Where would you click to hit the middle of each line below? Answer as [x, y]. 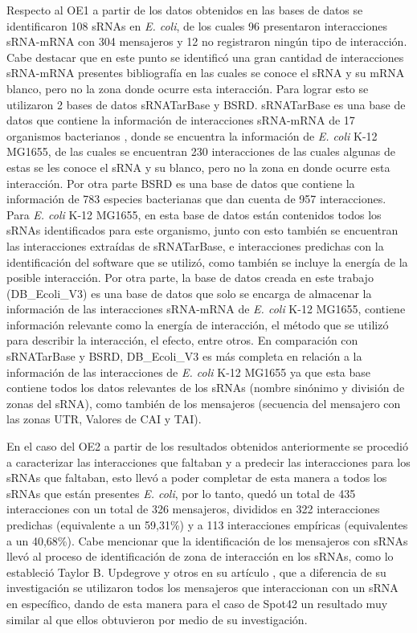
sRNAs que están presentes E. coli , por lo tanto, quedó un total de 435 [181, 493]
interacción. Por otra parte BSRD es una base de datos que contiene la [181, 183]
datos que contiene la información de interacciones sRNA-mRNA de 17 [181, 120]
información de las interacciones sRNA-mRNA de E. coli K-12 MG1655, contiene [206, 309]
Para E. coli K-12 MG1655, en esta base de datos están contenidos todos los [194, 214]
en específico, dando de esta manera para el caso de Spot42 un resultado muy [197, 603]
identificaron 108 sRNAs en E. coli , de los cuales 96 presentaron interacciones [197, 25]
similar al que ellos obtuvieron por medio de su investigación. [157, 619]
